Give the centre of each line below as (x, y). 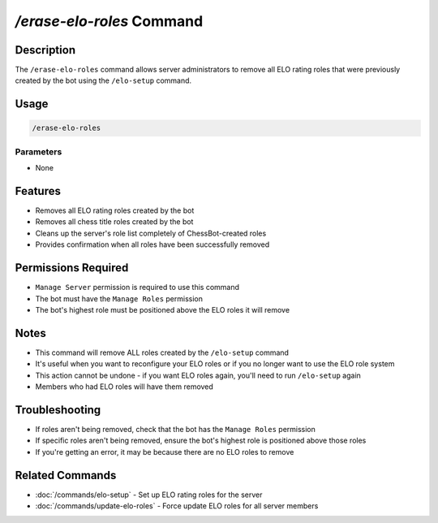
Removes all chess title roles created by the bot (114, 222)
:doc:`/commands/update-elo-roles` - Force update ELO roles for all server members (177, 506)
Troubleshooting (58, 410)
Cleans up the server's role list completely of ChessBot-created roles (151, 233)
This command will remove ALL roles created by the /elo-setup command (162, 352)
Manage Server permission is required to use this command (137, 287)
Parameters (39, 152)
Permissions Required (72, 268)
